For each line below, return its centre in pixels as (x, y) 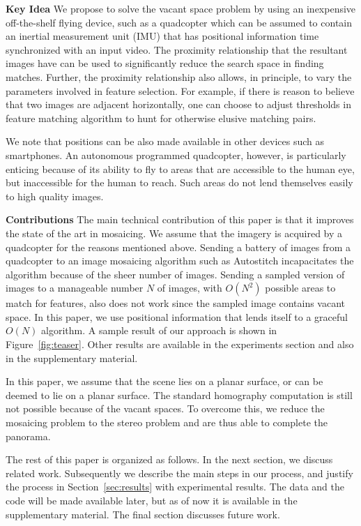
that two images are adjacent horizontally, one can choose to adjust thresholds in (178, 104)
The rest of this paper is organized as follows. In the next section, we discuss (169, 459)
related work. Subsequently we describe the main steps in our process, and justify (179, 473)
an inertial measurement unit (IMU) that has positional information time (162, 36)
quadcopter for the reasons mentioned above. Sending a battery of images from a (178, 247)
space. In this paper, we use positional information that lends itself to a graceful (177, 316)
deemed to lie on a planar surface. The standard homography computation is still (179, 394)
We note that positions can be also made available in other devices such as (165, 141)
